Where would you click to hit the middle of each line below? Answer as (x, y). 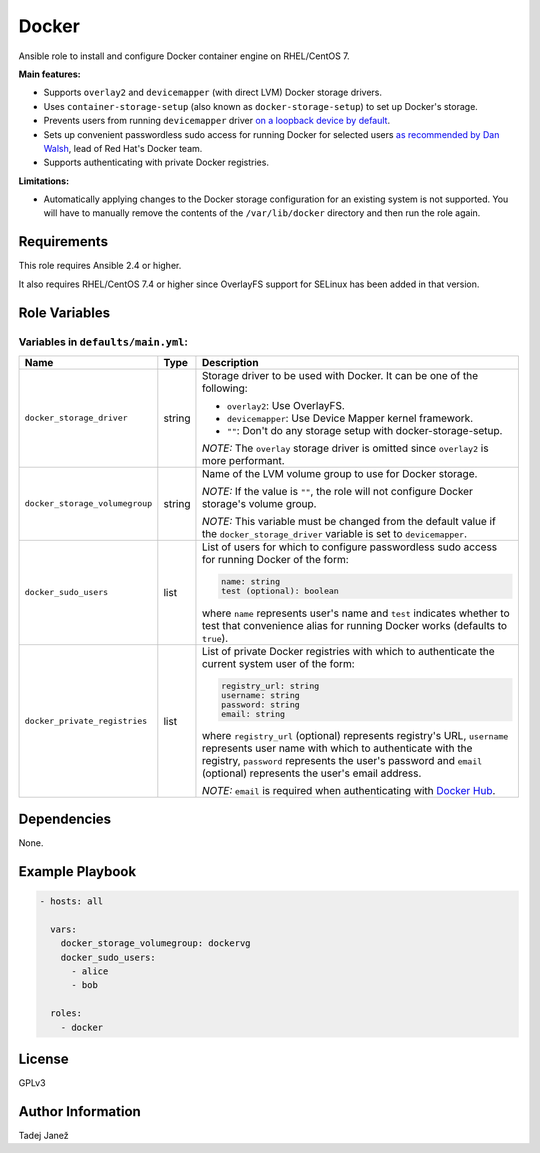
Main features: (49, 74)
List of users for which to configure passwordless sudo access (349, 547)
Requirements (63, 241)
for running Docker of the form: (275, 559)
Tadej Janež (43, 1135)
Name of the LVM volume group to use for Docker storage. (339, 473)
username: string (260, 695)
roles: (66, 1013)
